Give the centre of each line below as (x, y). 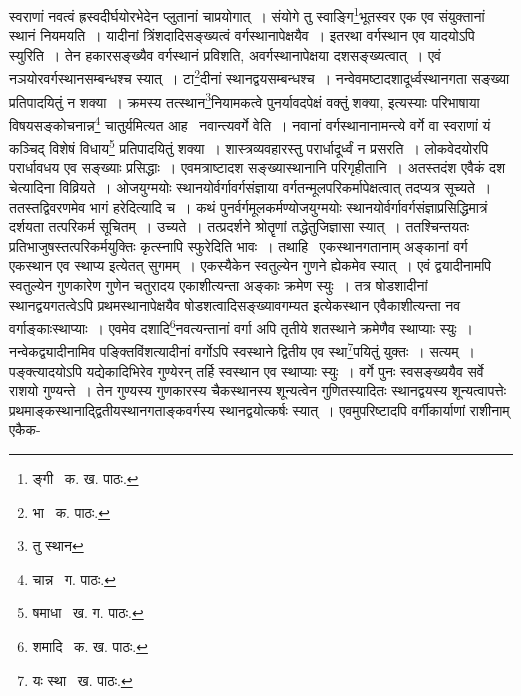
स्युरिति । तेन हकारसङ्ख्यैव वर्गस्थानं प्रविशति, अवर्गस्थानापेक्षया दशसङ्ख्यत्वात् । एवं (225, 54)
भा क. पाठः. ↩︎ (71, 511)
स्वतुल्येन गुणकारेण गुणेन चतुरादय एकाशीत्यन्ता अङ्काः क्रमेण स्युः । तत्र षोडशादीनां (218, 285)
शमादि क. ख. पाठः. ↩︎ (90, 646)
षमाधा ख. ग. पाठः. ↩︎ (88, 612)
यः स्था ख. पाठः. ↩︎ (82, 679)
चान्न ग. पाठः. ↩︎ (74, 578)
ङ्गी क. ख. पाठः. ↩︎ (85, 478)
